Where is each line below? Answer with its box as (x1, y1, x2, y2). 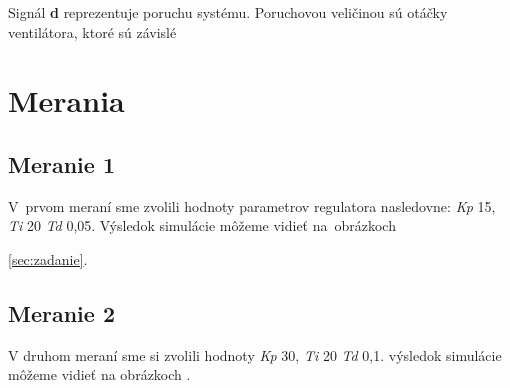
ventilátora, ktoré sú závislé (8, 21, 177, 42)
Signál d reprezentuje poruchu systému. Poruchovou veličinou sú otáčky (8, 2, 448, 22)
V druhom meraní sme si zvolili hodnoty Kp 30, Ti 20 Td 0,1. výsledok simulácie (8, 344, 502, 365)
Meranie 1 (8, 148, 115, 179)
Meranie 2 (8, 297, 115, 328)
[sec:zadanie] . (8, 248, 88, 269)
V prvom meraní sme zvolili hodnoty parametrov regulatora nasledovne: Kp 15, (8, 195, 496, 216)
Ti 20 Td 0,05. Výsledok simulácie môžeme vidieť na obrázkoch (8, 215, 396, 236)
